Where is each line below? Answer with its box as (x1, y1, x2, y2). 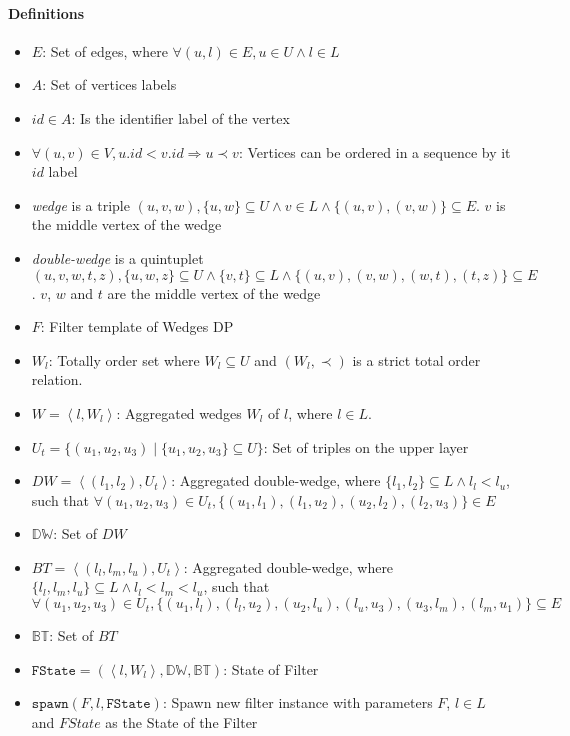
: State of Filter (223, 658, 319, 679)
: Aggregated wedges (116, 402, 242, 423)
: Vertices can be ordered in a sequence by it (238, 141, 511, 162)
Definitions (8, 2, 85, 23)
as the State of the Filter (105, 711, 258, 732)
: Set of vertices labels (42, 74, 177, 95)
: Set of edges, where (42, 40, 168, 61)
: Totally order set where (48, 349, 200, 370)
